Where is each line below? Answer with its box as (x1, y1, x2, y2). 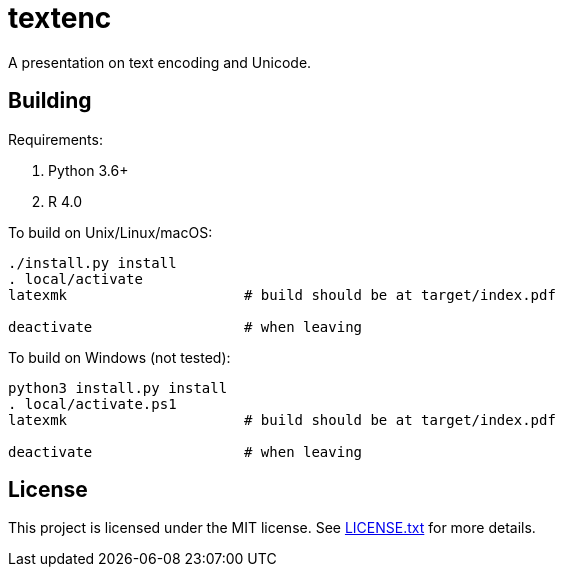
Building (8, 88, 92, 114)
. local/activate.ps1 (8, 395, 177, 412)
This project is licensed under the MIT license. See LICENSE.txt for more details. (8, 519, 536, 537)
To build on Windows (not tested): (8, 348, 231, 366)
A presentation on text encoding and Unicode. (8, 53, 312, 71)
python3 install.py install (8, 379, 228, 396)
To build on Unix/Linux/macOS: (8, 223, 213, 241)
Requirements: (8, 130, 103, 148)
